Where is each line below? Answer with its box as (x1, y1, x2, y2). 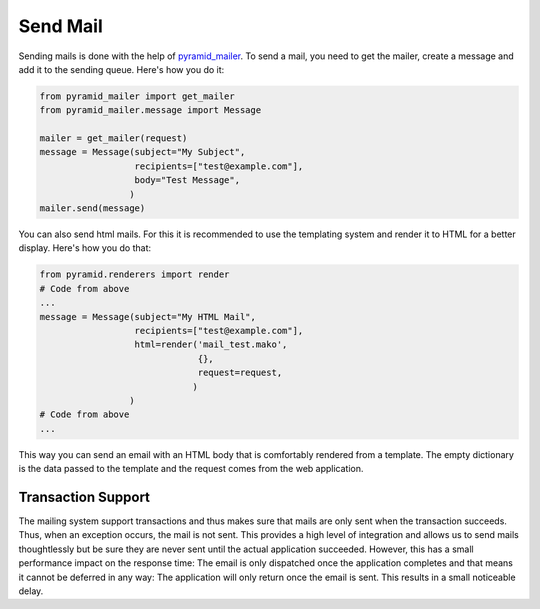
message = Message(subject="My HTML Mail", (39, 311, 257, 322)
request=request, (197, 367, 283, 379)
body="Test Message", (134, 175, 240, 186)
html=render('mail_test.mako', (134, 339, 288, 350)
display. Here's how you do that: (18, 242, 152, 254)
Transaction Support (18, 488, 150, 505)
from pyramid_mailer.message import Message (39, 105, 262, 116)
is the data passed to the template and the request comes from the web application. (18, 463, 364, 475)
